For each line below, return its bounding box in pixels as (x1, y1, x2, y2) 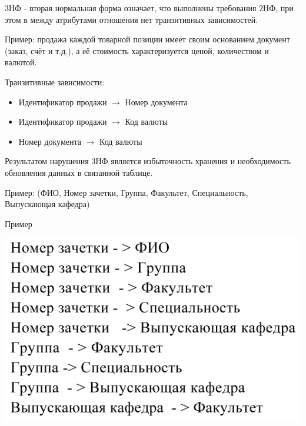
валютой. (5, 56, 37, 68)
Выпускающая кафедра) (5, 198, 90, 210)
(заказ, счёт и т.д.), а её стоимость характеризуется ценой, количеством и (5, 44, 269, 56)
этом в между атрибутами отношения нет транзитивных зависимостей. (5, 13, 258, 25)
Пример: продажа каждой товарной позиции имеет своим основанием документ (5, 33, 290, 45)
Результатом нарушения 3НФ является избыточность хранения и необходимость (5, 155, 291, 167)
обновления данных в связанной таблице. (5, 166, 153, 178)
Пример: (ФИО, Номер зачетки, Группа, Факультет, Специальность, (5, 186, 248, 198)
